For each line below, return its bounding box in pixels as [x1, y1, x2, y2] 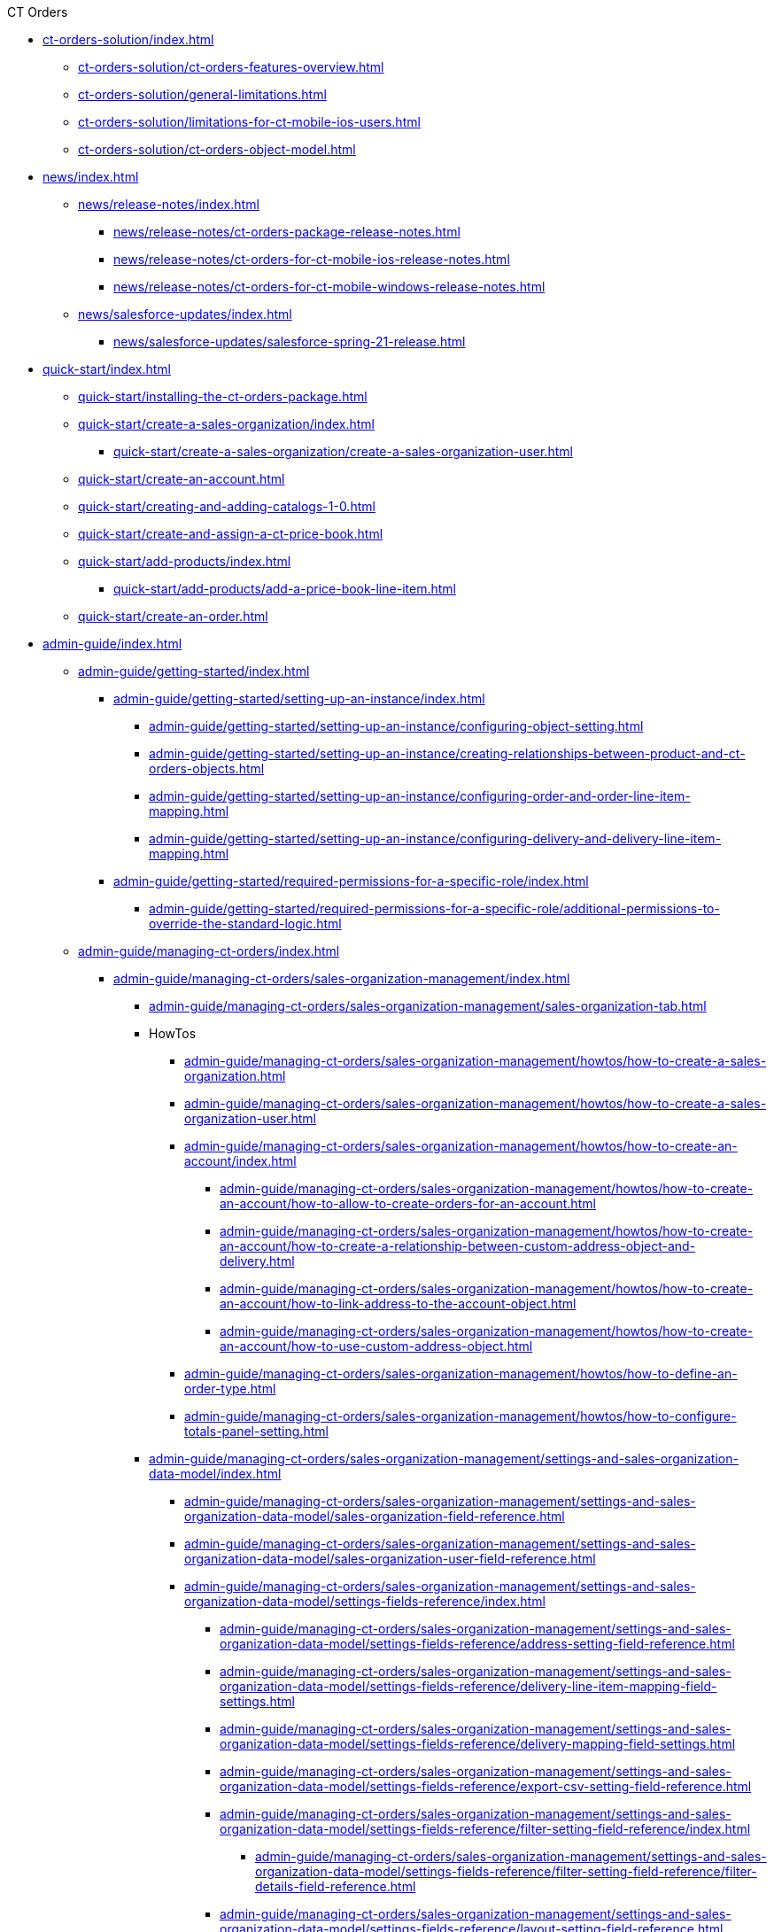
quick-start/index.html [43, 361, 172, 376]
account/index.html [184, 1153, 297, 1168]
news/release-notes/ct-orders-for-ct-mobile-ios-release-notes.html [113, 252, 510, 267]
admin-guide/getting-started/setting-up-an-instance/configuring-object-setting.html [149, 718, 644, 733]
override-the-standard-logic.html [149, 916, 342, 931]
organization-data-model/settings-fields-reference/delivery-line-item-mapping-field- [220, 1679, 717, 1694]
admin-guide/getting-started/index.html [78, 663, 310, 679]
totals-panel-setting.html [184, 1424, 329, 1439]
